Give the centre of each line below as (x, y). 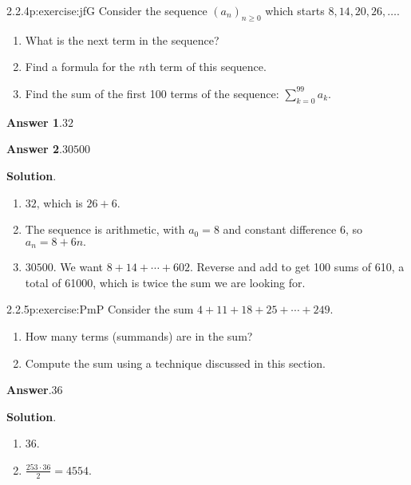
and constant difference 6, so (292, 229)
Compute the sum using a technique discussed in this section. (175, 363)
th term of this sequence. (206, 67)
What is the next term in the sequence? (122, 39)
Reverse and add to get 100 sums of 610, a (300, 267)
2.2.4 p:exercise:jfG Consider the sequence (107, 10)
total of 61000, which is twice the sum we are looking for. (165, 282)
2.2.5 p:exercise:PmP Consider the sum (100, 309)
